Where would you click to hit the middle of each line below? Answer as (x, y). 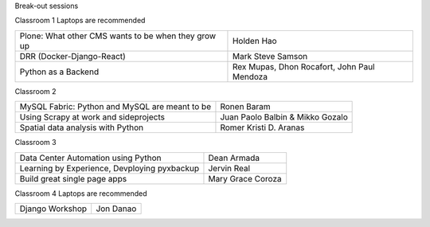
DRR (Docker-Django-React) (73, 56)
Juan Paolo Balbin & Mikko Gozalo (284, 117)
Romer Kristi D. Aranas (262, 127)
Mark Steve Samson (270, 56)
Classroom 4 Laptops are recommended (81, 193)
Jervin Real (229, 168)
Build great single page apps (73, 178)
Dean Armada (234, 158)
